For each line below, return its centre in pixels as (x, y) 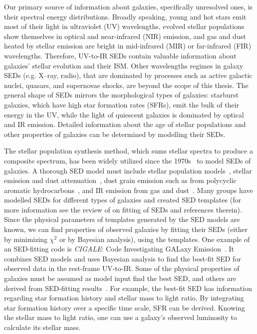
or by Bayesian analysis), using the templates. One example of (154, 239)
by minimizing (26, 239)
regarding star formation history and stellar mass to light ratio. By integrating (124, 298)
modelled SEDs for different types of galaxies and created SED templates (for (123, 200)
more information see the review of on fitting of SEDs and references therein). (123, 209)
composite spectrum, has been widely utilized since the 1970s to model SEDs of (128, 160)
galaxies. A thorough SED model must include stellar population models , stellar (128, 170)
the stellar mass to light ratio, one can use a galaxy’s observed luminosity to (121, 317)
